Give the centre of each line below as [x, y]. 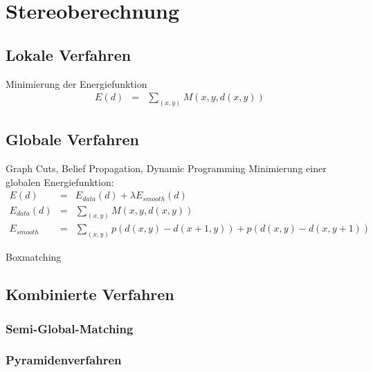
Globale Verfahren [72, 139]
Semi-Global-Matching [70, 328]
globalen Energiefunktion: [60, 182]
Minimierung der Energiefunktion [76, 83]
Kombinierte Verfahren [90, 294]
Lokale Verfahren [69, 54]
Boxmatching [34, 257]
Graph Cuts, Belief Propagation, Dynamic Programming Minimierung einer [166, 168]
